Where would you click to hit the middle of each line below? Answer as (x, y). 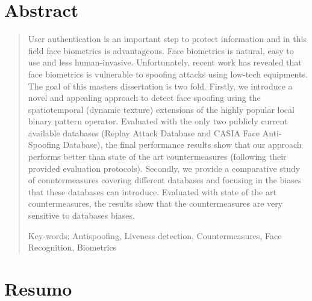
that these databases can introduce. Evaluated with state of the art (152, 191)
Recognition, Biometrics (72, 247)
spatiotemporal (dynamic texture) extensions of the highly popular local (161, 109)
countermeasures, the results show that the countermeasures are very (155, 203)
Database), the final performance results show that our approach (182, 144)
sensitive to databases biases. (81, 215)
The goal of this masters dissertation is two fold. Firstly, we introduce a (160, 86)
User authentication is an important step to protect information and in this (167, 39)
